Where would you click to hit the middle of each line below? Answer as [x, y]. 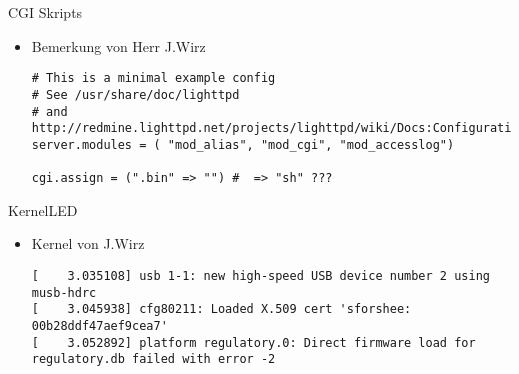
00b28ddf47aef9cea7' [99, 325]
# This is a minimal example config [153, 78]
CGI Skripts [45, 12]
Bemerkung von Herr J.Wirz [118, 45]
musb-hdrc [64, 292]
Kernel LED [43, 209]
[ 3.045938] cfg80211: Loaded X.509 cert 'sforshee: [221, 309]
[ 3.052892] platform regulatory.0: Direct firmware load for [253, 342]
